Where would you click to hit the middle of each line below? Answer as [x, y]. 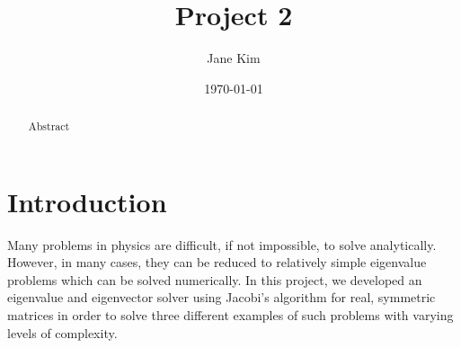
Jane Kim [234, 58]
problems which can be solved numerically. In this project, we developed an [215, 279]
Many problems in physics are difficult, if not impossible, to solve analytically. [222, 244]
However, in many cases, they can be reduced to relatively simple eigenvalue [217, 262]
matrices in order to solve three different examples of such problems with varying [230, 315]
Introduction [87, 201]
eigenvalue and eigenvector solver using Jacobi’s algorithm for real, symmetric [222, 297]
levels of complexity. [62, 332]
